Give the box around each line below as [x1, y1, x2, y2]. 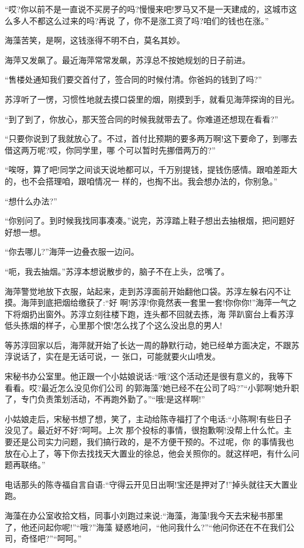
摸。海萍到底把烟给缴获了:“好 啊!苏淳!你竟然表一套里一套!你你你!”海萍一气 [5, 296, 289, 309]
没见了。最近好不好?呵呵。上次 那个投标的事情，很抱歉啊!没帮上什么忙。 [5, 424, 284, 436]
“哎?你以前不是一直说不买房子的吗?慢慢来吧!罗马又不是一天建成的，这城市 [5, 3, 289, 15]
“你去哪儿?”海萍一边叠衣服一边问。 [5, 245, 139, 258]
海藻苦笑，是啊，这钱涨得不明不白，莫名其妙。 [5, 34, 185, 46]
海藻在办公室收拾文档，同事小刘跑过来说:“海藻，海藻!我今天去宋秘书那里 [5, 509, 284, 521]
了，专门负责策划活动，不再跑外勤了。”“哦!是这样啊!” [5, 393, 205, 405]
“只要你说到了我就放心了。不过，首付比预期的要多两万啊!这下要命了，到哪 [5, 132, 289, 145]
